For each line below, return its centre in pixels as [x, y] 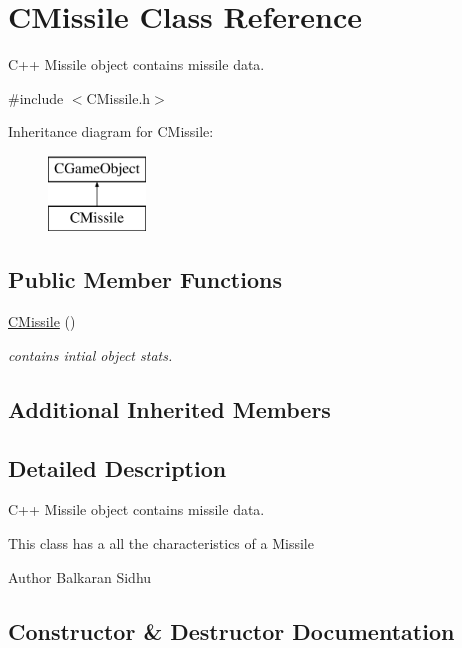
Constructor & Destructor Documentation [231, 630]
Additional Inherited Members [169, 408]
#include [36, 97]
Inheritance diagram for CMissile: [111, 131]
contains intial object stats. [90, 354]
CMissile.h [118, 97]
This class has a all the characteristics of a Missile [161, 543]
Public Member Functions [145, 279]
